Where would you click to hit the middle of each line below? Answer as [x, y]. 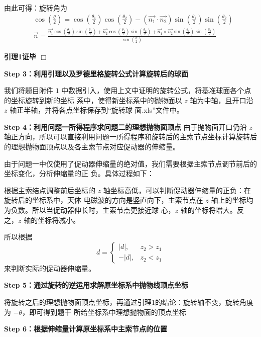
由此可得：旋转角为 [36, 8]
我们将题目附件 [29, 90]
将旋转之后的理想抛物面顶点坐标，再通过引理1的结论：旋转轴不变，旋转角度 [129, 302]
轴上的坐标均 [232, 200]
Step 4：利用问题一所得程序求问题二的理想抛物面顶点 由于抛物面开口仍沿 [125, 127]
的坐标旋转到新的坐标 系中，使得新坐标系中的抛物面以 [93, 100]
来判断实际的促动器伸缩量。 [50, 268]
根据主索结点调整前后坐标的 [50, 190]
